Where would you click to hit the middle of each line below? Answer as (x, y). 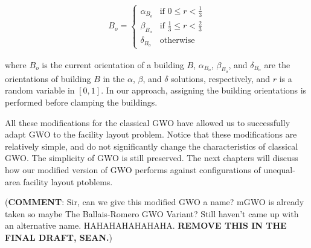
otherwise (177, 41)
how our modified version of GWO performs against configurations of (133, 169)
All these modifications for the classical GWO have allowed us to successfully (148, 122)
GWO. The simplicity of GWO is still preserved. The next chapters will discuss (152, 158)
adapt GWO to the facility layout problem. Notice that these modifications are (151, 134)
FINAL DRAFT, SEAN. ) (59, 237)
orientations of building (48, 78)
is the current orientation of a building (113, 64)
